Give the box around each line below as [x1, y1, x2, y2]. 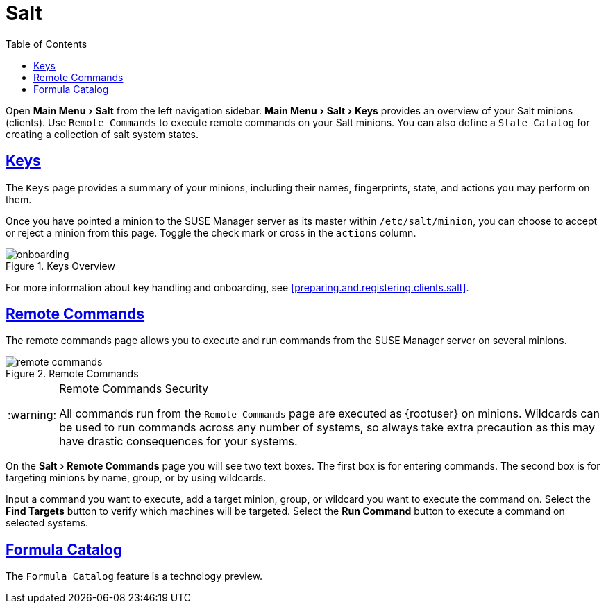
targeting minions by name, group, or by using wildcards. [6, 472, 267, 484]
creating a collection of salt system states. [6, 128, 199, 140]
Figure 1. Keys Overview [6, 259, 115, 272]
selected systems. [6, 517, 89, 529]
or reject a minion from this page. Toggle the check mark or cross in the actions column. [6, 226, 416, 239]
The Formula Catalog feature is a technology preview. [6, 570, 263, 583]
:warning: [8, 408, 57, 422]
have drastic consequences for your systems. [59, 434, 298, 449]
